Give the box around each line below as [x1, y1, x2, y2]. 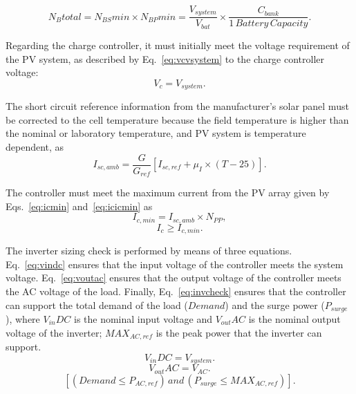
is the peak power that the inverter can [156, 325, 322, 339]
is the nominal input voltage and [73, 311, 212, 326]
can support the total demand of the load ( [6, 297, 188, 312]
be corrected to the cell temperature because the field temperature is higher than [6, 112, 349, 126]
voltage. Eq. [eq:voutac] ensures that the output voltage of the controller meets [6, 270, 341, 285]
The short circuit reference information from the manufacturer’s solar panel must [6, 99, 349, 113]
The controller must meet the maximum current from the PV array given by [6, 185, 330, 200]
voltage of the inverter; [6, 325, 102, 339]
